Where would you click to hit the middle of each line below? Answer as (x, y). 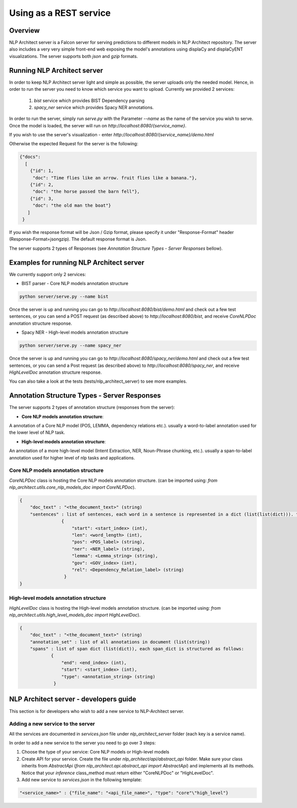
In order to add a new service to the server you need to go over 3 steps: (82, 743)
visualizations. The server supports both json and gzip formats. (74, 56)
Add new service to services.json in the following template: (82, 780)
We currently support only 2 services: (48, 274)
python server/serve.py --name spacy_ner (71, 346)
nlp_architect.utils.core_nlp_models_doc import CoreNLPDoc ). (73, 487)
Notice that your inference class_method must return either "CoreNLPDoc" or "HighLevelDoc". (118, 773)
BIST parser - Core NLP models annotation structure (75, 284)
